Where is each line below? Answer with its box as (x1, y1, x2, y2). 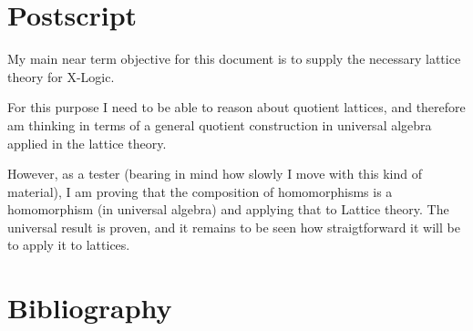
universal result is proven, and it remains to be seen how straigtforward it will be (7, 217, 460, 236)
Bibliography (7, 289, 172, 326)
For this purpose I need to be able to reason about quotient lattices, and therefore (7, 98, 466, 117)
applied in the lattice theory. (7, 133, 167, 152)
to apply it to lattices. (7, 235, 130, 254)
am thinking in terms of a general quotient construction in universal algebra (7, 115, 432, 134)
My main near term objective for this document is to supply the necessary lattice (7, 49, 461, 68)
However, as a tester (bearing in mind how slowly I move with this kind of (7, 164, 422, 183)
